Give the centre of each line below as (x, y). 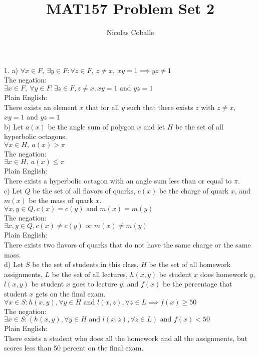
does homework (224, 274)
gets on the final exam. (70, 293)
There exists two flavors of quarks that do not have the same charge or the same (127, 245)
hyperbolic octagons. (36, 136)
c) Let (13, 190)
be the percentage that (197, 284)
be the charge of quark (194, 190)
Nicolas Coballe (130, 32)
